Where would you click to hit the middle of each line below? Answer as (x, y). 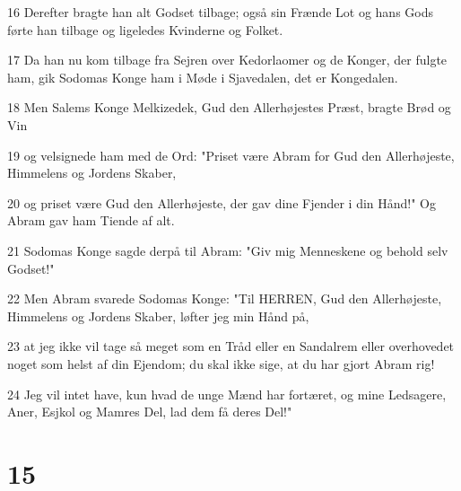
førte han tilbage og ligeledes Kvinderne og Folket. (145, 29)
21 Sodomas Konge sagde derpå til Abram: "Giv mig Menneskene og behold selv (228, 250)
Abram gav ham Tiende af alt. (91, 220)
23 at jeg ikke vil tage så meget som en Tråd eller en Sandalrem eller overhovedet (231, 346)
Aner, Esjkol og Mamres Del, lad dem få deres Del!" (150, 412)
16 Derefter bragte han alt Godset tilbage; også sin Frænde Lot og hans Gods (220, 12)
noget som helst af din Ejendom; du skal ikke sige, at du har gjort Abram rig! (221, 363)
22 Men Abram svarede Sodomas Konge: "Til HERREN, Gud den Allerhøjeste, (225, 298)
